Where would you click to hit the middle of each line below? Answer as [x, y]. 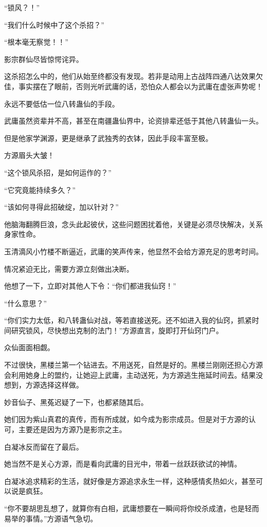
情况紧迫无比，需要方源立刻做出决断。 [69, 268]
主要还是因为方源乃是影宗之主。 [72, 429]
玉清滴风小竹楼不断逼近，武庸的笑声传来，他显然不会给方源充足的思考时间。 [133, 251]
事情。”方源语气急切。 [61, 518]
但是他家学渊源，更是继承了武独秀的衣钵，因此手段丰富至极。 [108, 138]
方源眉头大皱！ [29, 155]
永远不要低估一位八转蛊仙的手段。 [62, 103]
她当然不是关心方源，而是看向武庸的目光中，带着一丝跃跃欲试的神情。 [123, 464]
